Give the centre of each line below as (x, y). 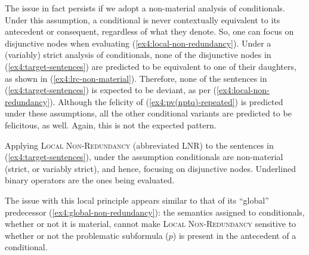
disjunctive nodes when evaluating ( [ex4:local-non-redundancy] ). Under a (138, 43)
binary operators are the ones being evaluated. (90, 180)
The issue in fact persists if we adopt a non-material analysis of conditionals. (145, 8)
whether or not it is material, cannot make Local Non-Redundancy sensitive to (151, 224)
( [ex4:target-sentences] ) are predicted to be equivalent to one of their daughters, (151, 66)
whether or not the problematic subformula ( (87, 235)
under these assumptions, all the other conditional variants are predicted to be (148, 113)
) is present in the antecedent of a (234, 235)
